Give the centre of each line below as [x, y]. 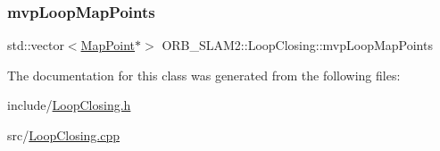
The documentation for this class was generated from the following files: [204, 75]
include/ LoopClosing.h [69, 105]
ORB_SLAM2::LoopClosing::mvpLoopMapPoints [297, 45]
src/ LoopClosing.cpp [64, 135]
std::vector [36, 45]
